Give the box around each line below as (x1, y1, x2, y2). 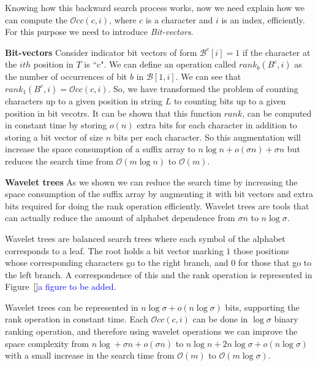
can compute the (5, 13, 67, 26)
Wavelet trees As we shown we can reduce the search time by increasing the (5, 175, 298, 188)
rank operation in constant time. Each (5, 313, 148, 325)
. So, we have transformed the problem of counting (108, 82, 298, 95)
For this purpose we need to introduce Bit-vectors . (5, 25, 194, 38)
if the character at (242, 45, 311, 58)
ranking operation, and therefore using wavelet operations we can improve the (5, 325, 298, 338)
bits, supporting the (225, 300, 300, 313)
